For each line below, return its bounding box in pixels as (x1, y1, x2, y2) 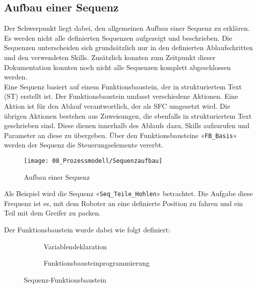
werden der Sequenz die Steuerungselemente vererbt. (4, 140, 164, 150)
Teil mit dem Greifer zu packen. (4, 208, 101, 218)
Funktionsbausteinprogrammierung (44, 258, 150, 268)
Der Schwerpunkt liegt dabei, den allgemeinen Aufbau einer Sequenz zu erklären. (4, 23, 250, 33)
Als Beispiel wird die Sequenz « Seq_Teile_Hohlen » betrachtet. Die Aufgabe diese (4, 188, 253, 199)
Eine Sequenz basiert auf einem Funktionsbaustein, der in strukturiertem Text (4, 81, 242, 91)
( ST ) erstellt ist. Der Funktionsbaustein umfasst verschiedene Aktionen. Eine (4, 91, 238, 101)
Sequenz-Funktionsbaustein (24, 274, 107, 285)
